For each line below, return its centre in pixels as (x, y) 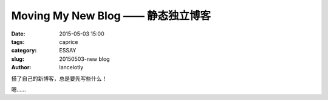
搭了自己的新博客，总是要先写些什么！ (59, 78)
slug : (18, 59)
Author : (21, 67)
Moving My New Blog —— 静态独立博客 (111, 16)
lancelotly (71, 67)
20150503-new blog (84, 59)
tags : (18, 42)
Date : (18, 34)
